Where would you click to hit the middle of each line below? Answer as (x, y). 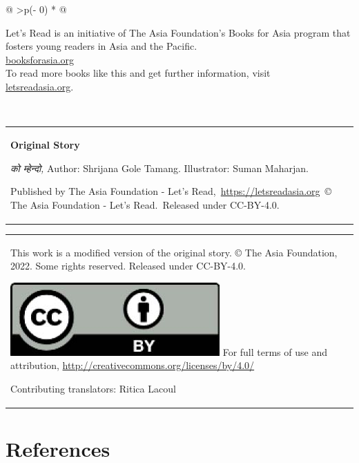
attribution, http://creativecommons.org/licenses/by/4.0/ (133, 365)
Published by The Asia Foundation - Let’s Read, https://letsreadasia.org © (171, 191)
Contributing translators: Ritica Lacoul (93, 388)
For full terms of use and (275, 351)
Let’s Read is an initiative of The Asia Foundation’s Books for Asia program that (178, 32)
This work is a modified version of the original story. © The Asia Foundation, (174, 252)
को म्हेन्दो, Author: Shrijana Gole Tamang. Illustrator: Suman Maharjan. (159, 168)
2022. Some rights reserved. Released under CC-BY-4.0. (128, 266)
